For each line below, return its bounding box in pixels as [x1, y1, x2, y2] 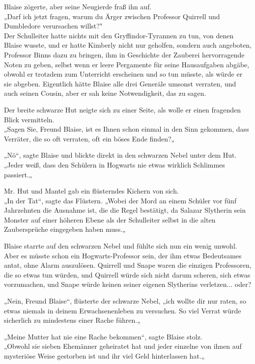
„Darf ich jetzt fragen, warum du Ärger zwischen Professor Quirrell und [4, 11, 220, 21]
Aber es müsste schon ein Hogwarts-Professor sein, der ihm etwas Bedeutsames [4, 250, 242, 260]
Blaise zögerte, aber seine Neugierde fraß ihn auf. [4, 1, 152, 11]
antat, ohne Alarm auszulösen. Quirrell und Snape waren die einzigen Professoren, [4, 260, 252, 270]
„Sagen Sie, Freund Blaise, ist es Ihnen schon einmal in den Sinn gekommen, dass [4, 124, 249, 134]
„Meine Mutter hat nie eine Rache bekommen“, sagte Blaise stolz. [4, 331, 202, 341]
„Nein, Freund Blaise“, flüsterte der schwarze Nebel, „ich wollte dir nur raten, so [4, 296, 246, 306]
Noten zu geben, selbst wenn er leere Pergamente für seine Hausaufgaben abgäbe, [4, 59, 250, 69]
